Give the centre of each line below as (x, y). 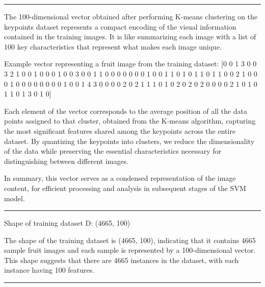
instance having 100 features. (49, 270)
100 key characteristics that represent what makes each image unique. (113, 46)
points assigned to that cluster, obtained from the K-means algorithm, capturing (130, 121)
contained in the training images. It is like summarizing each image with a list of (130, 37)
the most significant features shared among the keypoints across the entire (120, 130)
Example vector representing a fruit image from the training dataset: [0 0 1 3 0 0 (130, 64)
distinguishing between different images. (67, 161)
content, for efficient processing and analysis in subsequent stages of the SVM (125, 188)
